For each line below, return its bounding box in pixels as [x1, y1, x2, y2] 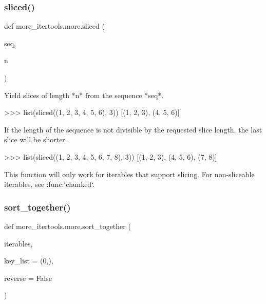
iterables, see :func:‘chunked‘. [4, 179, 94, 189]
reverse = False [4, 272, 52, 283]
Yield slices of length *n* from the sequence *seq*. [4, 89, 164, 100]
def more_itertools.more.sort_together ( [4, 220, 131, 231]
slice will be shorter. [4, 134, 67, 145]
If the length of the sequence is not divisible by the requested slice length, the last [4, 124, 262, 135]
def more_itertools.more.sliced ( [4, 21, 105, 31]
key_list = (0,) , [4, 255, 53, 266]
